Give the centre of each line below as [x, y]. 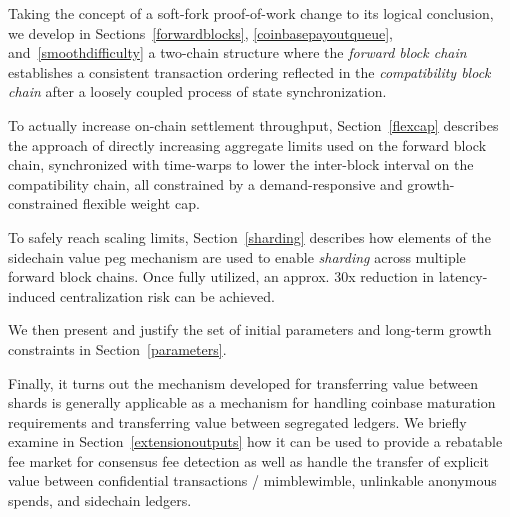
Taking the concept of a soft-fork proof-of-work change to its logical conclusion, [251, 13]
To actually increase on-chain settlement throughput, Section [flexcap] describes [253, 124]
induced [32, 295]
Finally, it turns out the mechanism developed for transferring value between [243, 382]
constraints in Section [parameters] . [117, 348]
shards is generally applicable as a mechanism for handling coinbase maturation [252, 402]
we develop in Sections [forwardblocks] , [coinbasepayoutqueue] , [200, 32]
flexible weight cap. [141, 203]
